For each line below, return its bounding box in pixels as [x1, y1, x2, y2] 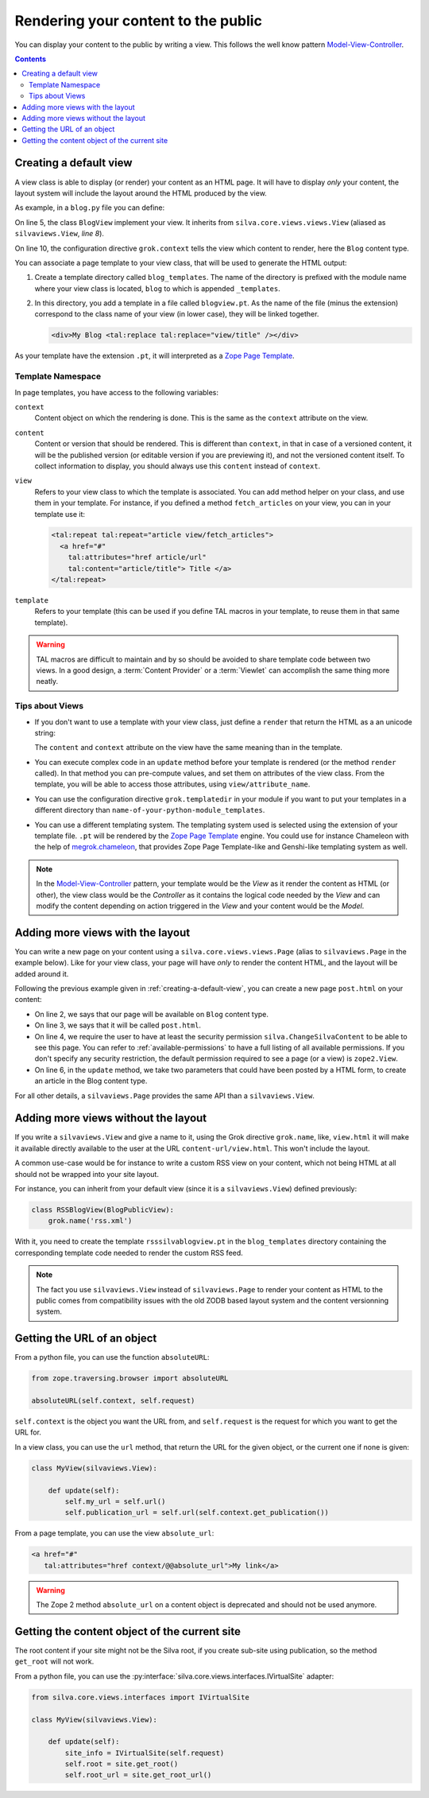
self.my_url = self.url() [64, 1497, 166, 1506]
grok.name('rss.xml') [48, 1217, 133, 1225]
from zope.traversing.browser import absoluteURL [31, 1374, 229, 1383]
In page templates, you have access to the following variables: [14, 387, 218, 397]
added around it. [14, 969, 69, 978]
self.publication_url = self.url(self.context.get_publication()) [64, 1508, 330, 1517]
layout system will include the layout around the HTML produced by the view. [14, 188, 268, 198]
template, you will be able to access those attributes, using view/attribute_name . [34, 779, 311, 789]
